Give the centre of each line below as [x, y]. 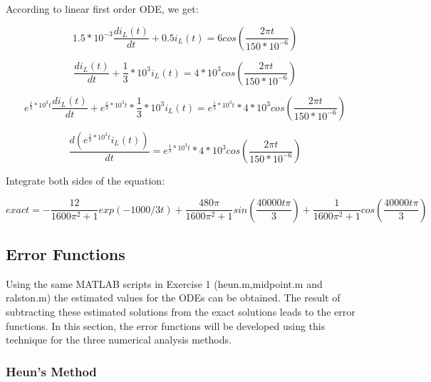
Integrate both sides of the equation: [85, 181]
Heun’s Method [51, 371]
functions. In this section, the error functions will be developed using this [166, 325]
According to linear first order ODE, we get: [102, 9]
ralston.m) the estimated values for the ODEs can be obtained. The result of [173, 298]
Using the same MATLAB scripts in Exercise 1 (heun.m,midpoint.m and [164, 283]
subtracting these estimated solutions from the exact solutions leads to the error [181, 312]
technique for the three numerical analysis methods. [119, 340]
